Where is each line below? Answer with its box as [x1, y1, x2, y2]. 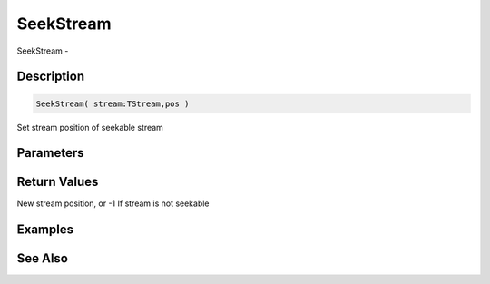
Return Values [16, 174, 99, 190]
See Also [16, 250, 68, 267]
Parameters [16, 145, 84, 161]
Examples [16, 222, 74, 238]
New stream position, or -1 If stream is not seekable [16, 198, 210, 209]
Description [16, 69, 85, 84]
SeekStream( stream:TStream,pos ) [35, 98, 190, 109]
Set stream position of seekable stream [16, 122, 163, 132]
